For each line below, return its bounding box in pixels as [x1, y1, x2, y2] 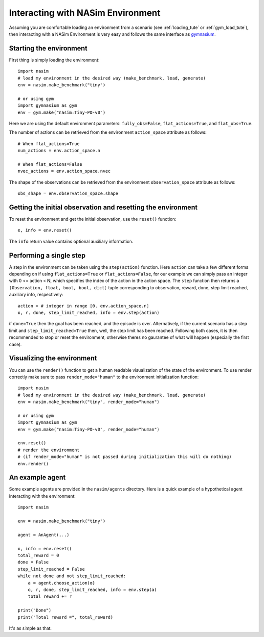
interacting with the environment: [9, 493, 76, 499]
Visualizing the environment [9, 354, 97, 362]
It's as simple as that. [9, 625, 52, 631]
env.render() [18, 461, 49, 466]
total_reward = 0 [18, 553, 59, 558]
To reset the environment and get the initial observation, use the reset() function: [9, 216, 176, 222]
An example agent [9, 473, 66, 482]
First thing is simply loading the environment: [9, 57, 100, 63]
